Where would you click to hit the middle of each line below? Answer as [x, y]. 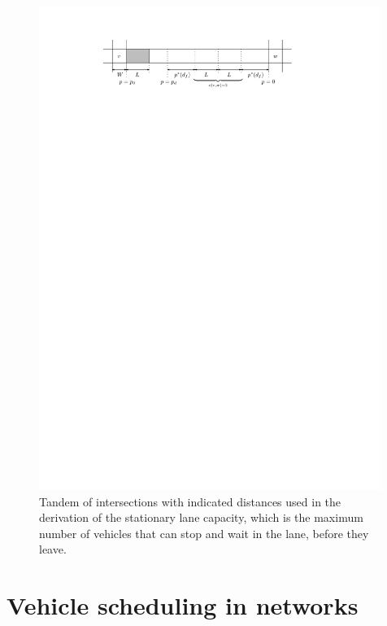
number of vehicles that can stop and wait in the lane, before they [204, 533]
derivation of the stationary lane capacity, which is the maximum [201, 517]
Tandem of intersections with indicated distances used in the [190, 501]
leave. [53, 549]
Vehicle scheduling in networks [183, 605]
